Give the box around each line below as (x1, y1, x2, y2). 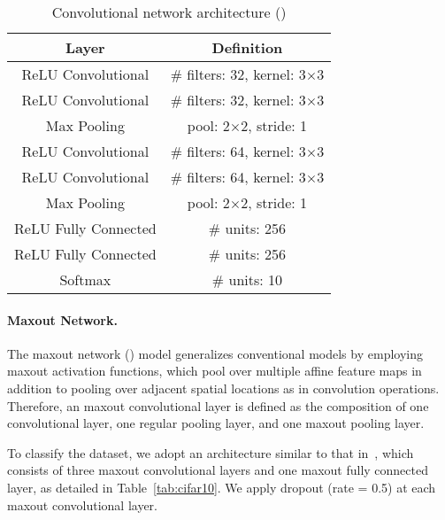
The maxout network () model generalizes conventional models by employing (7, 344, 423, 362)
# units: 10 (211, 269, 283, 290)
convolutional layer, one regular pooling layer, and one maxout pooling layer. (7, 414, 425, 432)
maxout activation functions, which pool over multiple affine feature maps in (7, 361, 422, 380)
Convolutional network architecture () (51, 2, 287, 22)
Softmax (59, 269, 111, 290)
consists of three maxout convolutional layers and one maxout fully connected (7, 461, 428, 479)
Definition (211, 37, 283, 58)
